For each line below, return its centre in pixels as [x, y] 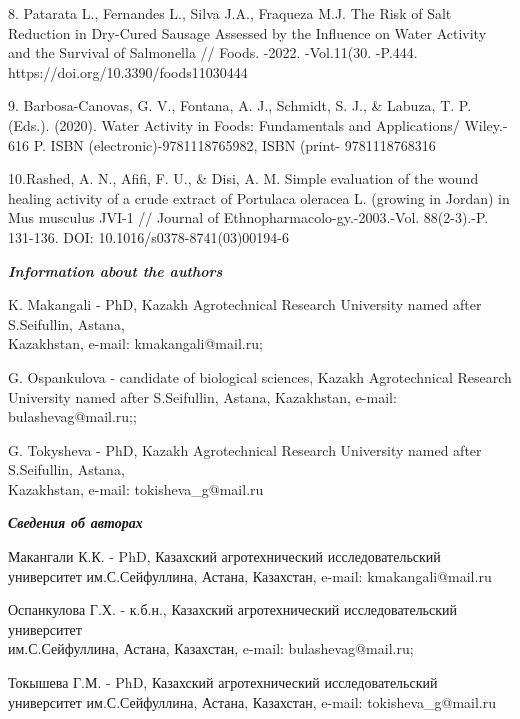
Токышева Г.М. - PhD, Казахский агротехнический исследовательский [223, 682]
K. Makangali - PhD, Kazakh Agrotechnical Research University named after [245, 304]
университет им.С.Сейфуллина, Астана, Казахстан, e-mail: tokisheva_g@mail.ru [252, 701]
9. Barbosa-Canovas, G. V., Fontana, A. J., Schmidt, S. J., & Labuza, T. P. [240, 105]
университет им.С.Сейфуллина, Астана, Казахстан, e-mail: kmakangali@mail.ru [250, 575]
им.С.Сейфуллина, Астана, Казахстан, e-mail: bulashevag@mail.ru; [211, 648]
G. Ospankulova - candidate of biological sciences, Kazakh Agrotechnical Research [260, 376]
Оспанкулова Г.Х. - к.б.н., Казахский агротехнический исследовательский [232, 609]
